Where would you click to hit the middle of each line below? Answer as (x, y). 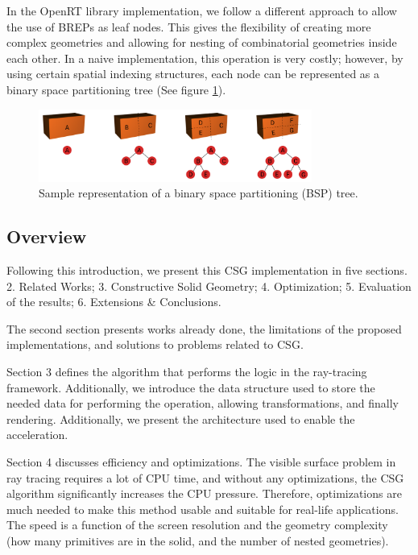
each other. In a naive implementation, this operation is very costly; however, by (205, 58)
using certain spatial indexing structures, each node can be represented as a (193, 74)
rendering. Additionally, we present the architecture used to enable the (181, 418)
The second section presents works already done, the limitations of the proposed (204, 328)
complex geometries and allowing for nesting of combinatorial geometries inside (202, 42)
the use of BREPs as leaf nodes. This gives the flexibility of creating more (189, 26)
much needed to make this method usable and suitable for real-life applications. (203, 509)
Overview (47, 236)
